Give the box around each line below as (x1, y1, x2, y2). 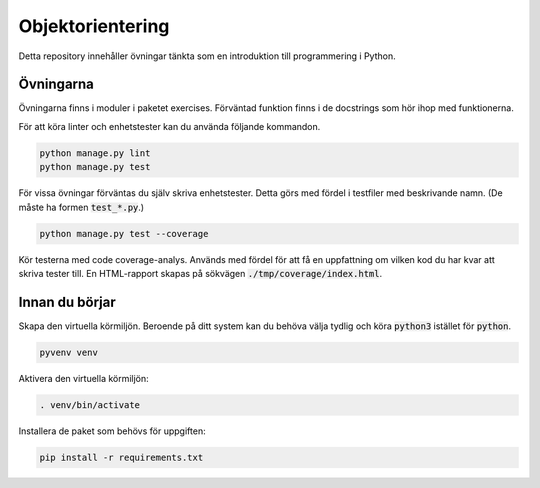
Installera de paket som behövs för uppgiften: (18, 425, 206, 437)
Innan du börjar (18, 293, 116, 310)
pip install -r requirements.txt (39, 451, 204, 463)
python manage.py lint (39, 147, 151, 159)
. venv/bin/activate (39, 399, 140, 410)
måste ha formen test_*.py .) (18, 201, 145, 213)
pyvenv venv (39, 346, 99, 358)
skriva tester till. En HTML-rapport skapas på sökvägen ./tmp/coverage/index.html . (18, 267, 383, 279)
